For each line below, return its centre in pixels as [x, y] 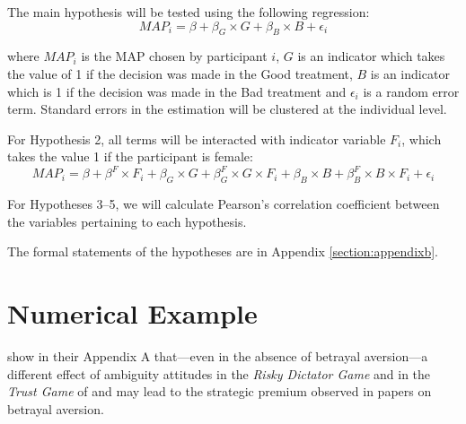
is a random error [411, 91]
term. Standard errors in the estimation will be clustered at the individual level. [227, 109]
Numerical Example [132, 313]
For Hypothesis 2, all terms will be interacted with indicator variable [197, 138]
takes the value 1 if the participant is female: [130, 156]
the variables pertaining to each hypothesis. [127, 221]
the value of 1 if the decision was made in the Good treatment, [180, 73]
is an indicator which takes [371, 56]
